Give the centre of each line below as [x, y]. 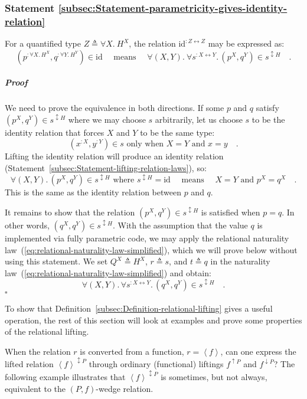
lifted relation [29, 364]
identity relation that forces [55, 132]
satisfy [267, 108]
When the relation [38, 351]
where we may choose [107, 119]
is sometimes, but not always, [214, 377]
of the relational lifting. [47, 331]
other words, [27, 225]
